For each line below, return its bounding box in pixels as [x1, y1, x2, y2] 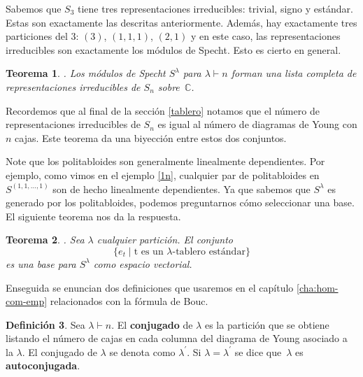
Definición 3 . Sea [6, 317, 85, 332]
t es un [134, 246, 164, 257]
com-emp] [6, 294, 48, 308]
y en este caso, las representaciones [190, 29, 341, 43]
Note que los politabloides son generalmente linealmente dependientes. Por [6, 154, 325, 169]
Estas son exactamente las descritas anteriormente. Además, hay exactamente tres [6, 15, 357, 29]
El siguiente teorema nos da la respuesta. [6, 208, 181, 223]
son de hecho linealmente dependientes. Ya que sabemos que [52, 181, 311, 196]
